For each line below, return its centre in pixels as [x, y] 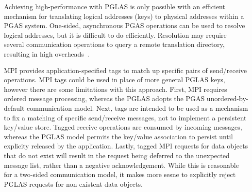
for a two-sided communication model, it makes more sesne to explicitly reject [120, 174]
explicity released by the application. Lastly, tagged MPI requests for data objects [126, 146]
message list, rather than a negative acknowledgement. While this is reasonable [121, 165]
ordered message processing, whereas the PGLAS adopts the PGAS [104, 98]
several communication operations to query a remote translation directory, [114, 44]
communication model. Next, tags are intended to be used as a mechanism [137, 108]
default [14, 108]
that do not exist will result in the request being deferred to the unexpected [117, 155]
